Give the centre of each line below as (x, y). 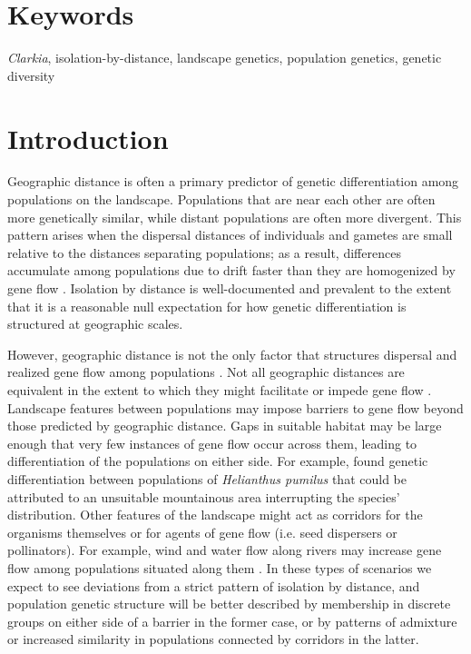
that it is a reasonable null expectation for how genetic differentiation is (207, 306)
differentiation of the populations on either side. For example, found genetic (218, 461)
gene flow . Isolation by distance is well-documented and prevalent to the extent (230, 288)
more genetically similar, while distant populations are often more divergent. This (235, 217)
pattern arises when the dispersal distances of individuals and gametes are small (230, 235)
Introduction (88, 138)
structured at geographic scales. (95, 324)
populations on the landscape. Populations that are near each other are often (221, 199)
